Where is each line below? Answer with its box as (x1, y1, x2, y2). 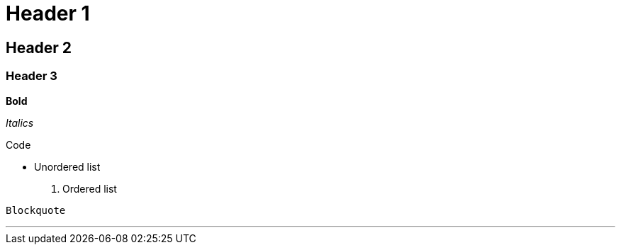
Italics (6, 116, 34, 129)
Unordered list (34, 160, 101, 173)
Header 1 (6, 1, 90, 25)
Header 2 (6, 38, 72, 57)
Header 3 (6, 69, 57, 84)
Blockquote (6, 204, 66, 216)
